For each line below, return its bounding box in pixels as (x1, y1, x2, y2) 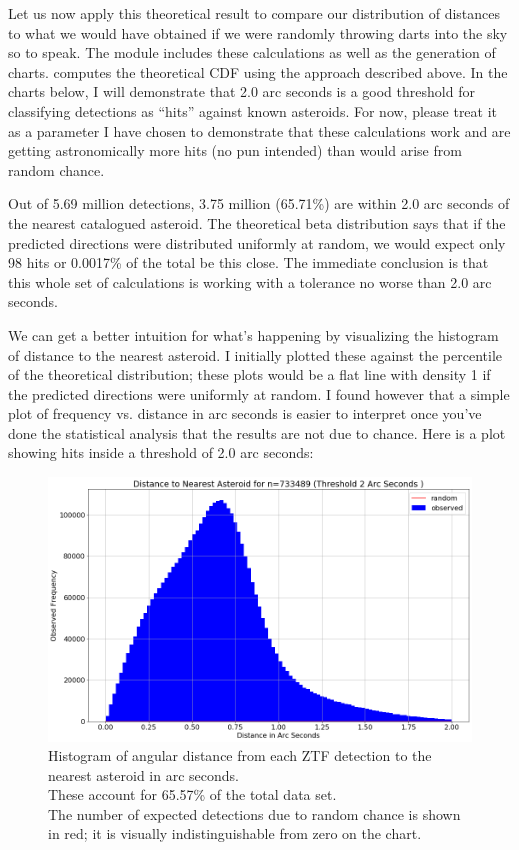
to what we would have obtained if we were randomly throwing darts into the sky (8, 22, 508, 43)
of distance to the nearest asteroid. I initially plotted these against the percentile (8, 344, 502, 365)
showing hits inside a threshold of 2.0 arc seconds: (8, 442, 314, 463)
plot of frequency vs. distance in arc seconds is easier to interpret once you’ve (8, 403, 482, 424)
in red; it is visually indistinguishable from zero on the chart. (48, 823, 422, 844)
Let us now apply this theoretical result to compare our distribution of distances (8, 3, 501, 23)
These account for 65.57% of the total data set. (48, 784, 337, 805)
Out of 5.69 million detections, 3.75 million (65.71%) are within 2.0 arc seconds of (8, 193, 510, 214)
